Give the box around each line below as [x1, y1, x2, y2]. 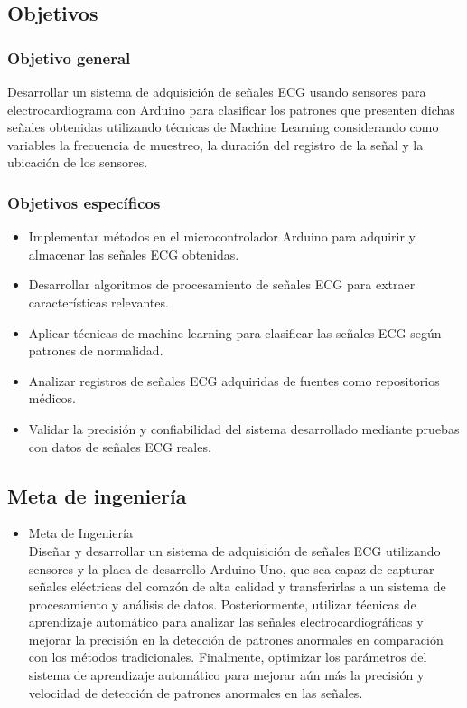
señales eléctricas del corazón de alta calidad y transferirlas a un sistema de [28, 577, 446, 596]
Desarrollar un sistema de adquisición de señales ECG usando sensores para [7, 82, 426, 100]
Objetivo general [7, 46, 131, 69]
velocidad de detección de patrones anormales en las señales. [28, 683, 363, 702]
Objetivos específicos [7, 191, 161, 213]
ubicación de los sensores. [7, 153, 148, 172]
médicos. [28, 389, 76, 408]
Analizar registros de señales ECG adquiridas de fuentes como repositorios [28, 371, 440, 390]
